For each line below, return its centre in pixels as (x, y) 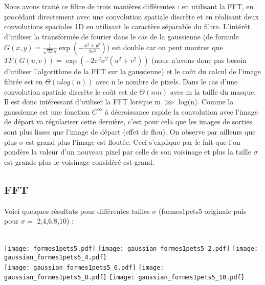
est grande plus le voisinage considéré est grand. (79, 161)
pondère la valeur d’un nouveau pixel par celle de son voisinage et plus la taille (128, 152)
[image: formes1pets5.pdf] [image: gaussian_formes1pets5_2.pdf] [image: (131, 249)
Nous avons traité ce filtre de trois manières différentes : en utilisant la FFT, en (129, 6)
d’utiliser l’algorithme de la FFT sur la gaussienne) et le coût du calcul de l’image (132, 71)
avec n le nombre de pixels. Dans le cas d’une (167, 81)
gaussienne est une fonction (47, 111)
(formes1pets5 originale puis (203, 211)
